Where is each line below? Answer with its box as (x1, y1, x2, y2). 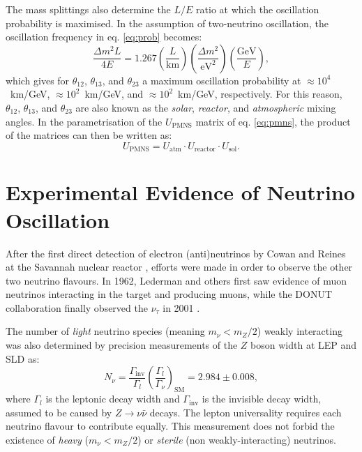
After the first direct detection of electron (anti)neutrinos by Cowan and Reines (6, 246, 346, 260)
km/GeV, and (84, 86, 144, 101)
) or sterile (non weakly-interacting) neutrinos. (137, 432, 336, 446)
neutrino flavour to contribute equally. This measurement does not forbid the (6, 419, 335, 433)
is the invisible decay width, (202, 391, 322, 406)
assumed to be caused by (6, 405, 112, 419)
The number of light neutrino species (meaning (6, 324, 205, 338)
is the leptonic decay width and (45, 391, 180, 406)
